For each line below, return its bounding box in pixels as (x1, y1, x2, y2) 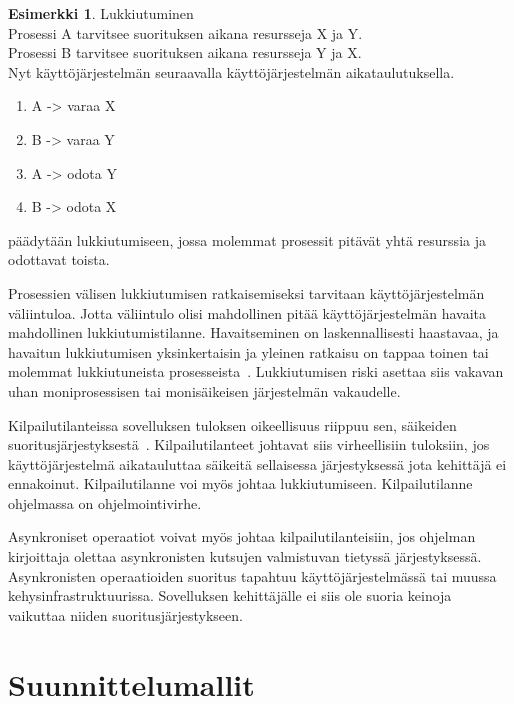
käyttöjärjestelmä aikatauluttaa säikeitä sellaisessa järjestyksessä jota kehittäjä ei (8, 453, 507, 474)
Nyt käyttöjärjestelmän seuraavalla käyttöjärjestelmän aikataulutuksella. (8, 61, 455, 82)
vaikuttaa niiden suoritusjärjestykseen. (8, 604, 243, 625)
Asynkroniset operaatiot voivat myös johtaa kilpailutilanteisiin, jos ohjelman (8, 526, 476, 547)
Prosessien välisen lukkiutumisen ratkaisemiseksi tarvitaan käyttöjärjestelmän (8, 282, 485, 303)
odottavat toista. (8, 249, 110, 270)
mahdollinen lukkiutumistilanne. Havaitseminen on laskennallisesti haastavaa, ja (8, 322, 499, 343)
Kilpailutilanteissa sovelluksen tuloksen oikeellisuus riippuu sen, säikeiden (8, 414, 457, 435)
